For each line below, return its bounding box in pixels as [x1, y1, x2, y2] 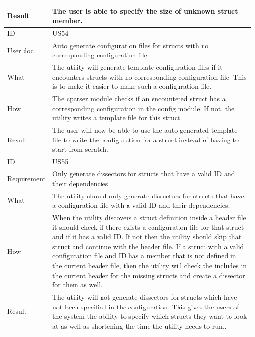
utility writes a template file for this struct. [52, 112, 182, 123]
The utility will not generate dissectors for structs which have [52, 292, 237, 302]
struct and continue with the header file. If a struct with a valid [52, 241, 244, 251]
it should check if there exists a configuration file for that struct [52, 222, 244, 232]
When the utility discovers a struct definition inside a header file [52, 212, 246, 223]
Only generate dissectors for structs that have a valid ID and [52, 168, 235, 179]
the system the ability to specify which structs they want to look [52, 311, 247, 321]
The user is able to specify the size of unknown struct [52, 5, 238, 16]
